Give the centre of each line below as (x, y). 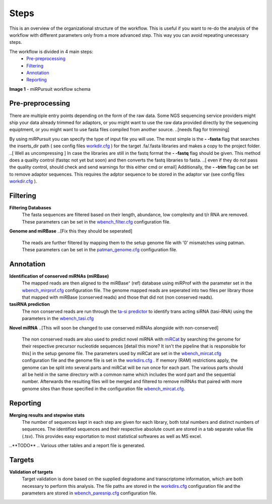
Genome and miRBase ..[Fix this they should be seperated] (71, 231)
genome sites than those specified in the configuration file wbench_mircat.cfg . (104, 388)
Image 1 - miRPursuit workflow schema (50, 89)
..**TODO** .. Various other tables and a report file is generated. (77, 445)
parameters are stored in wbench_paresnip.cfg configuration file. (89, 493)
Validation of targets (31, 472)
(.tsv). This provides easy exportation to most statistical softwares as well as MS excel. (112, 436)
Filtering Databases (30, 208)
